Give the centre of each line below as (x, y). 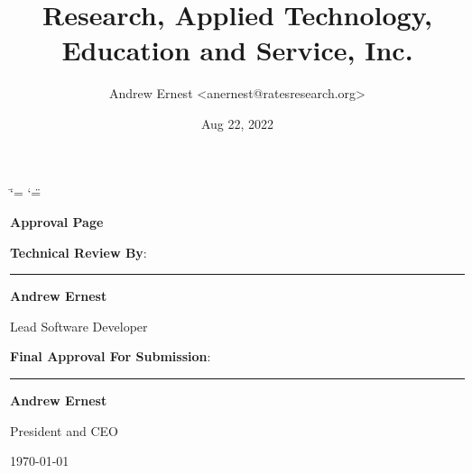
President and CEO (64, 430)
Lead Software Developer (79, 326)
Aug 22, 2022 (237, 123)
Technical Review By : (79, 252)
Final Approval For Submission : (111, 356)
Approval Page (57, 222)
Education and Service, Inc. (237, 50)
